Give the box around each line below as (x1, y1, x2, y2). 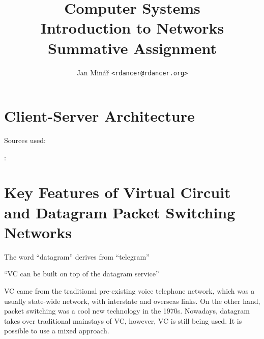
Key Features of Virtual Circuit (4, 182, 231, 203)
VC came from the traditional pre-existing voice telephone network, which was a (4, 285, 255, 296)
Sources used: (4, 135, 46, 146)
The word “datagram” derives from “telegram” (4, 251, 150, 262)
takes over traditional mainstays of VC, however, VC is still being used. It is (4, 315, 242, 326)
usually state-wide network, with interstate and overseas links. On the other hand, (4, 295, 260, 306)
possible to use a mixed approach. (4, 325, 109, 336)
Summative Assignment (48, 37, 217, 58)
